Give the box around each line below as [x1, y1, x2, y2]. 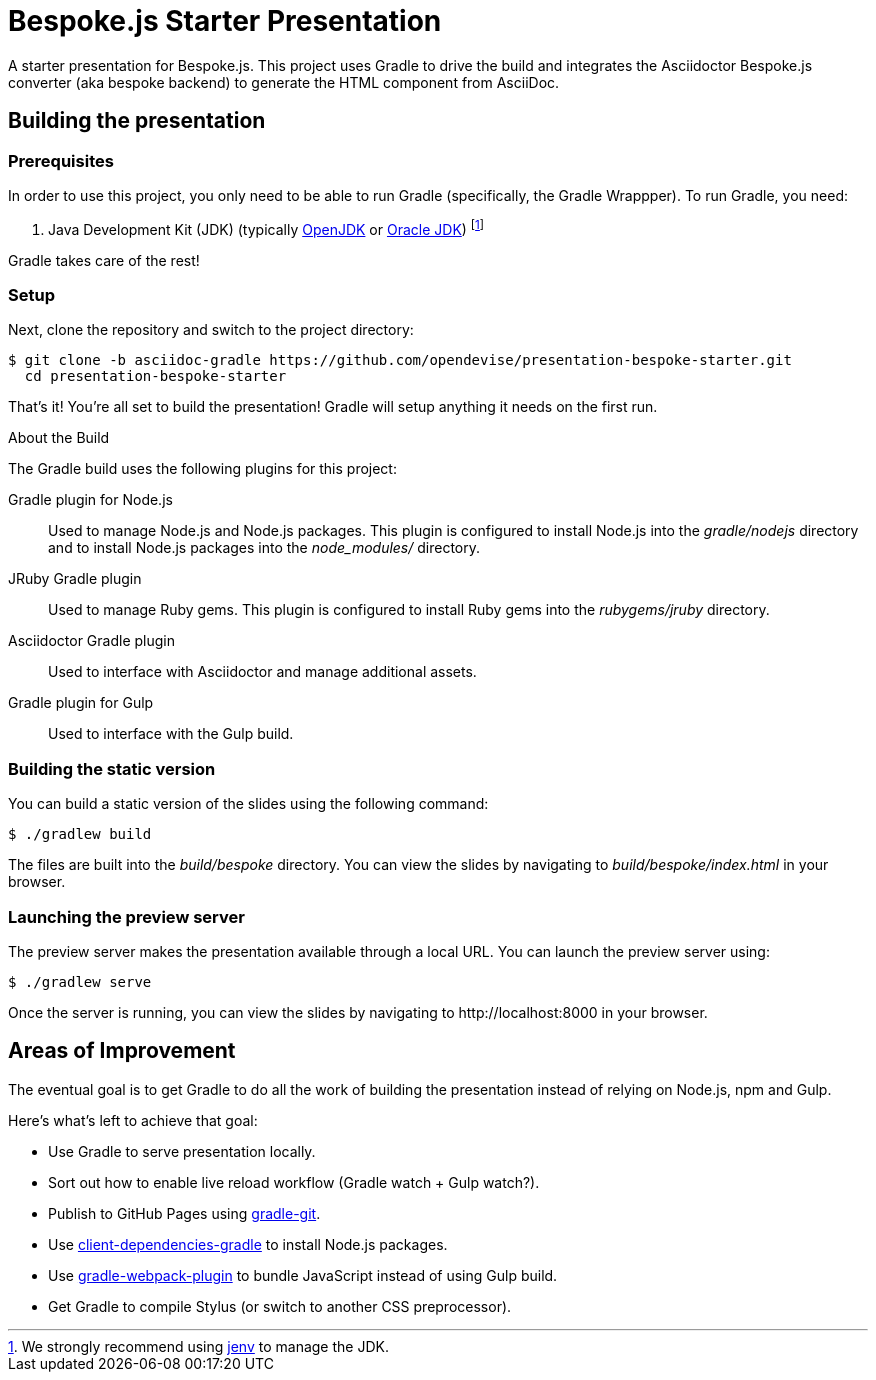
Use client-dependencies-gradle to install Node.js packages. [48, 1235, 448, 1253]
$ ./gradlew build [8, 826, 152, 843]
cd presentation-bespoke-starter [24, 368, 287, 385]
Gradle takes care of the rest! [8, 251, 200, 269]
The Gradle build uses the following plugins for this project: [8, 460, 397, 478]
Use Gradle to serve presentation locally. [48, 1142, 316, 1160]
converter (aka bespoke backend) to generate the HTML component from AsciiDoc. [8, 73, 560, 91]
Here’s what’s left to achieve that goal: [8, 1111, 258, 1129]
